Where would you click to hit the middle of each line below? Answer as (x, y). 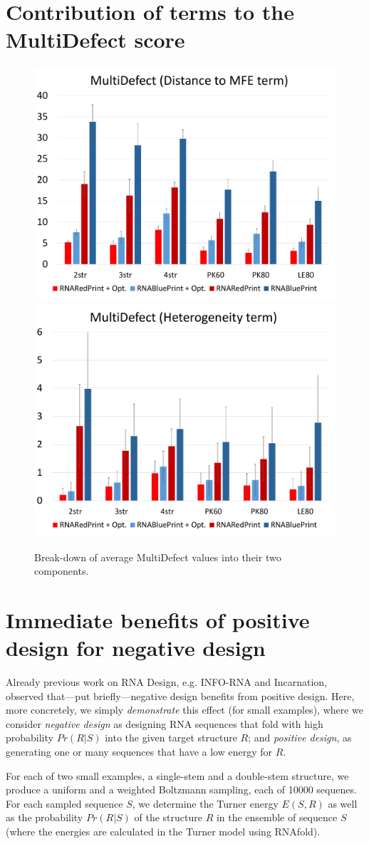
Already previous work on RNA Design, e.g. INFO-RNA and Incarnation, (167, 682)
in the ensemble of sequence (277, 817)
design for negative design (136, 648)
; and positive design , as (300, 738)
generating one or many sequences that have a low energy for (139, 751)
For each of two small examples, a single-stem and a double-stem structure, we (177, 775)
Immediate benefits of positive (158, 619)
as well (343, 803)
